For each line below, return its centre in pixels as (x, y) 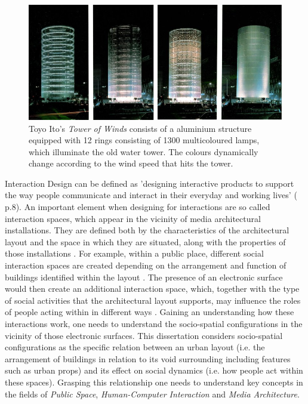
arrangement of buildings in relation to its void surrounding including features (148, 358)
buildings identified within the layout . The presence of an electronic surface (144, 277)
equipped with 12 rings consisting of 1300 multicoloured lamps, (144, 140)
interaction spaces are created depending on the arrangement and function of (146, 265)
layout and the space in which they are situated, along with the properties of (145, 241)
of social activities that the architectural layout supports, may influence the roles (153, 300)
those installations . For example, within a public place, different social (134, 253)
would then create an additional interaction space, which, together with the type (152, 289)
